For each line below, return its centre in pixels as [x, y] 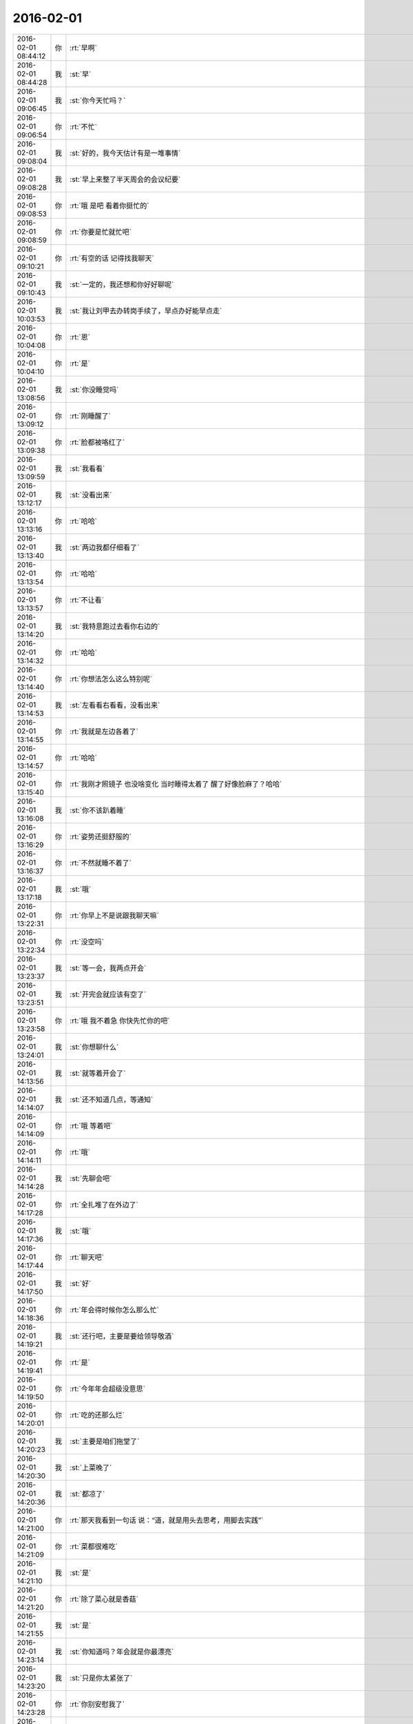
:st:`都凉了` [87, 1494]
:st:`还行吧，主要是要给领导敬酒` [122, 1336]
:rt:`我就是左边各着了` [104, 731]
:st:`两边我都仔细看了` [105, 547]
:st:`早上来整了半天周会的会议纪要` [125, 179]
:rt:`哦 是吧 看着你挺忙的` [109, 206]
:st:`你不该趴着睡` [98, 810]
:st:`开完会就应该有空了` [108, 994]
